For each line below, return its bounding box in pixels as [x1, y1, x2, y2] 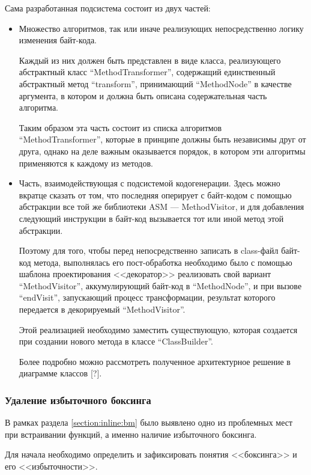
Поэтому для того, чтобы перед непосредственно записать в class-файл [19, 244, 279, 257]
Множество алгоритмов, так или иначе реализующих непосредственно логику [19, 22, 304, 34]
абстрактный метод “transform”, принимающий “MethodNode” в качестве [19, 77, 292, 90]
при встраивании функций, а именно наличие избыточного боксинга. [5, 427, 257, 440]
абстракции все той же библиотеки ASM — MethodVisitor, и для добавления [19, 200, 304, 213]
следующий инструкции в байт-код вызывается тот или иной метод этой [19, 212, 284, 224]
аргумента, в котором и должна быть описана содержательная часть [19, 89, 267, 102]
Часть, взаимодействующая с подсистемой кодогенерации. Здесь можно [19, 177, 280, 189]
